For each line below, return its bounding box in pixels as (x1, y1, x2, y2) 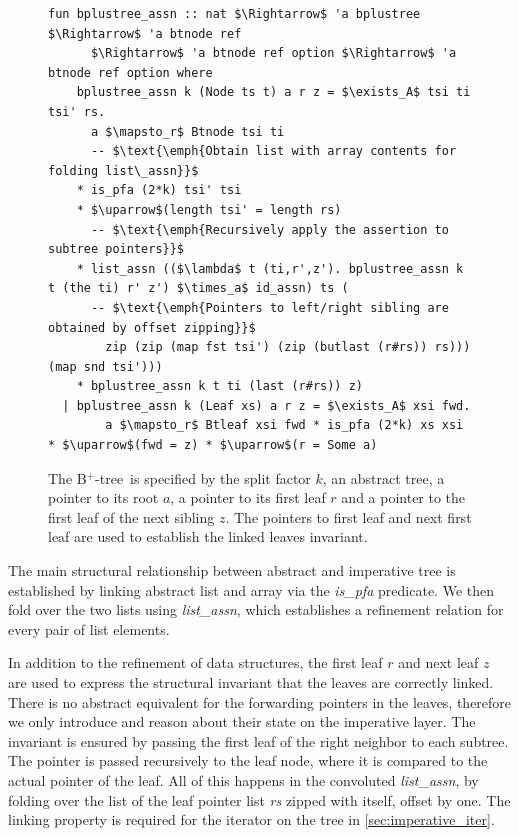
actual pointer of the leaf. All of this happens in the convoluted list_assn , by (8, 769, 479, 790)
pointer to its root (48, 487, 159, 508)
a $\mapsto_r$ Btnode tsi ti (90, 124, 285, 139)
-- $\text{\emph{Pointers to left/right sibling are (90, 300, 449, 315)
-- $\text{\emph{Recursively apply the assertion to (90, 222, 449, 237)
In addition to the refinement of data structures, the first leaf (8, 652, 383, 673)
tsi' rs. (48, 104, 106, 119)
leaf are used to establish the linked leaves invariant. (48, 526, 368, 547)
